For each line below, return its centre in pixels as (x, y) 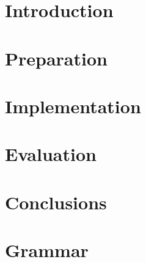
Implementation (73, 106)
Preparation (56, 58)
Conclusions (56, 202)
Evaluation (51, 154)
